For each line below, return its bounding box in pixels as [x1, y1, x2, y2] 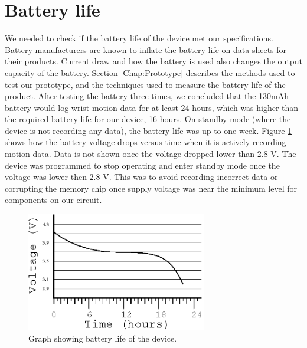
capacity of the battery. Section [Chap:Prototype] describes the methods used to [5, 66, 295, 78]
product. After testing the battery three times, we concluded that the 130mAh [5, 90, 289, 102]
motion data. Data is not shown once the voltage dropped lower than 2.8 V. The [5, 147, 296, 160]
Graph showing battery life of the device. [28, 331, 177, 344]
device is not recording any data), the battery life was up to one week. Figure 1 [5, 124, 292, 136]
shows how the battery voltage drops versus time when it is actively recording [5, 136, 286, 148]
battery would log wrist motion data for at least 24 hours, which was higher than [5, 101, 299, 113]
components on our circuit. [5, 193, 102, 206]
